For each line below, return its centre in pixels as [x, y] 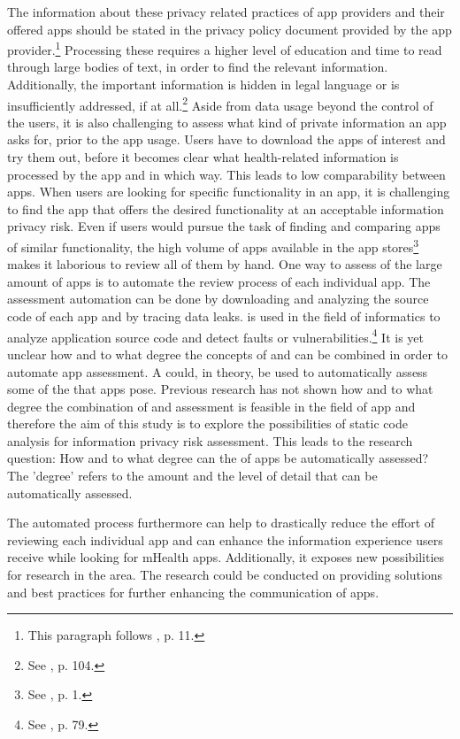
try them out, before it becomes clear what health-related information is [203, 157]
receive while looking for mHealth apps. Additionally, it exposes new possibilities [226, 557]
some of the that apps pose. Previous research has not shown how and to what [220, 389]
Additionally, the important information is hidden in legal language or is [203, 85]
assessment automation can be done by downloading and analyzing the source [218, 299]
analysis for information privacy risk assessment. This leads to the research [210, 440]
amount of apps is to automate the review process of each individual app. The [219, 281]
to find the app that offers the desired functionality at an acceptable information [226, 208]
